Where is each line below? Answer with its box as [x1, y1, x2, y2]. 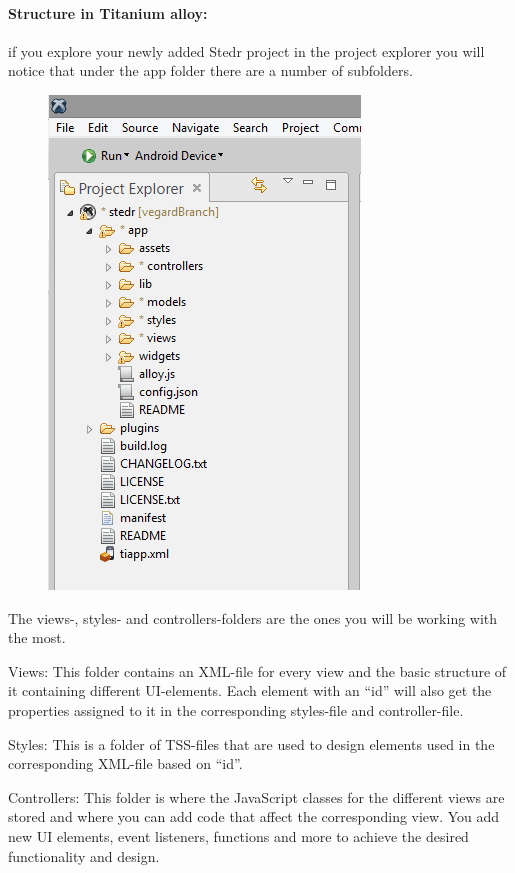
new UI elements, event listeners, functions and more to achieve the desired [8, 825, 469, 846]
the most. [8, 627, 66, 648]
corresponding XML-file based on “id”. [8, 753, 243, 774]
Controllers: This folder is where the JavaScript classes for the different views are [8, 786, 505, 807]
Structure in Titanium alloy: [8, 2, 208, 23]
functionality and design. [8, 845, 160, 866]
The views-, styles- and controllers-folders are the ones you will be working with [8, 607, 498, 628]
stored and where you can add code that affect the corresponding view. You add [8, 806, 500, 827]
